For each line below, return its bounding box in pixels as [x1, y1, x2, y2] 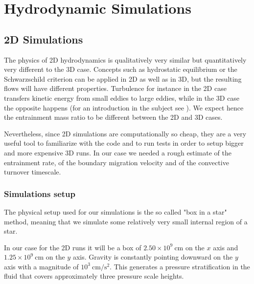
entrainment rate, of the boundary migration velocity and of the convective [4, 157, 229, 167]
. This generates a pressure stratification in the [110, 261, 250, 271]
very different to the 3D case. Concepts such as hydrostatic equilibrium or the [4, 64, 237, 74]
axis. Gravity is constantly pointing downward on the [72, 252, 233, 262]
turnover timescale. [4, 167, 61, 177]
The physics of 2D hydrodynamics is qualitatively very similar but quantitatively [4, 54, 247, 65]
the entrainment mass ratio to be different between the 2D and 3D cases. [4, 112, 223, 122]
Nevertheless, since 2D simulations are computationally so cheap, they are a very [4, 128, 247, 138]
